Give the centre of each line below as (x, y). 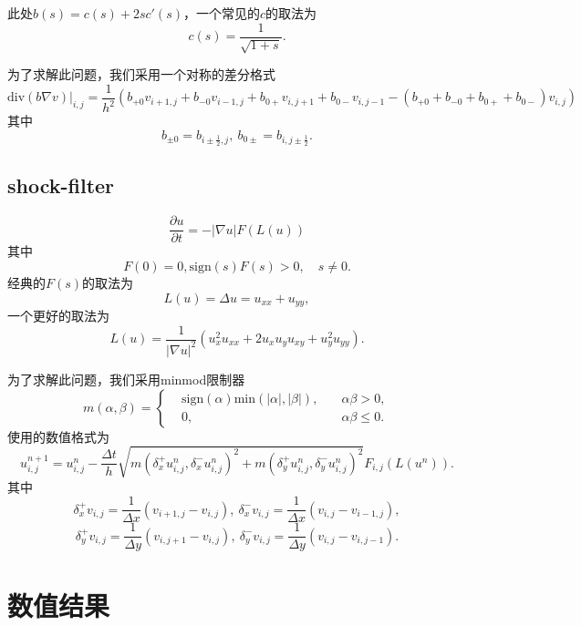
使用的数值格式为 (58, 436)
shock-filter (61, 185)
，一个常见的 (222, 13)
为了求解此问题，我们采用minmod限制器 (126, 379)
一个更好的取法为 (58, 315)
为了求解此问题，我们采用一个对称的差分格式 (141, 74)
